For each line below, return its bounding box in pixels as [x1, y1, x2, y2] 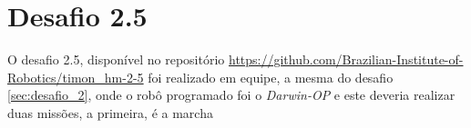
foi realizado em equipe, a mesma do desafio [148, 67, 394, 86]
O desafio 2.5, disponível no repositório [7, 50, 225, 69]
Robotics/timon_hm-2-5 [7, 67, 144, 86]
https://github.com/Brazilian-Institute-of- [229, 50, 464, 69]
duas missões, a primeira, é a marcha [7, 103, 213, 122]
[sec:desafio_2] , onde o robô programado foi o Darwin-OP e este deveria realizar [7, 85, 456, 104]
